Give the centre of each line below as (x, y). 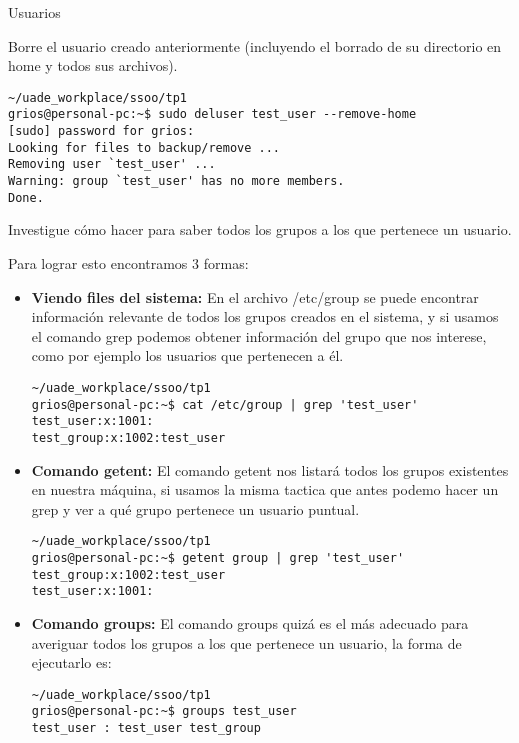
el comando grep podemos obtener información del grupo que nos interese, (259, 335)
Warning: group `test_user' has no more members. (176, 181)
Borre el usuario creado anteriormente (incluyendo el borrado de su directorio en (255, 45)
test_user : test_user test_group (146, 728)
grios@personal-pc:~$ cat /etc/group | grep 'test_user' (225, 404)
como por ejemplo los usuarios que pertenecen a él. (187, 355)
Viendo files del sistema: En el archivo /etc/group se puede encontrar (255, 296)
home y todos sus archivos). (93, 65)
